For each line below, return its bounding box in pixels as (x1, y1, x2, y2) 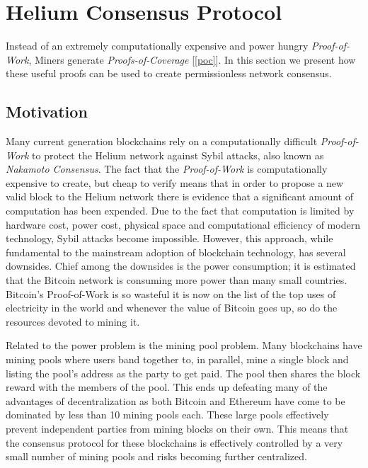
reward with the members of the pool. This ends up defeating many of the (6, 379, 328, 394)
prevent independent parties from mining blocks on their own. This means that (6, 421, 349, 435)
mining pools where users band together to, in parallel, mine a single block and (6, 352, 349, 367)
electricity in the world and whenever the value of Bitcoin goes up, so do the (6, 300, 338, 315)
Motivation (6, 101, 88, 122)
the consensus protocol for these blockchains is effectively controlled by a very (6, 435, 343, 450)
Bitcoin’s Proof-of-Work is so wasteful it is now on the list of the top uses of (6, 286, 336, 301)
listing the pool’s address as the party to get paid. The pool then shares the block (6, 365, 361, 380)
